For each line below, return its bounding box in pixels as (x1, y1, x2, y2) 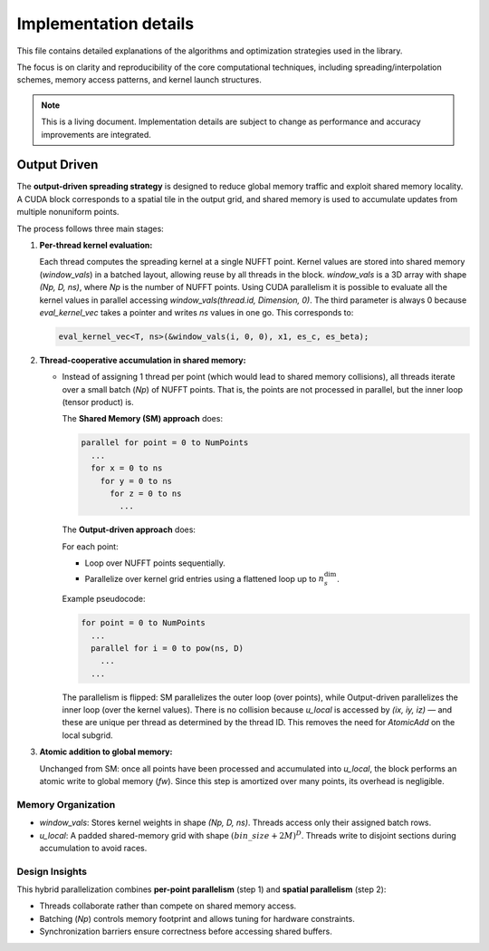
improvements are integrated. (41, 129, 151, 140)
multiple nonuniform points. (16, 207, 120, 218)
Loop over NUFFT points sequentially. (84, 558, 225, 568)
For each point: (62, 540, 119, 552)
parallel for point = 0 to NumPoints (81, 438, 249, 448)
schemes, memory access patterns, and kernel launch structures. (16, 74, 263, 85)
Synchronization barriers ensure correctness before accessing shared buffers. (39, 926, 332, 937)
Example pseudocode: (62, 594, 146, 605)
